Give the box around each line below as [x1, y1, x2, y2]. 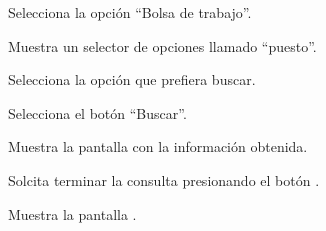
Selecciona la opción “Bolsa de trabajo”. [8, 2, 252, 22]
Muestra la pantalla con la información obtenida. [8, 136, 308, 157]
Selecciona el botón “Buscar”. [8, 102, 187, 123]
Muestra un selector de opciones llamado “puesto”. [8, 35, 317, 56]
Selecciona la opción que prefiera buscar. [8, 69, 256, 90]
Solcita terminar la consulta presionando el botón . [8, 169, 320, 190]
